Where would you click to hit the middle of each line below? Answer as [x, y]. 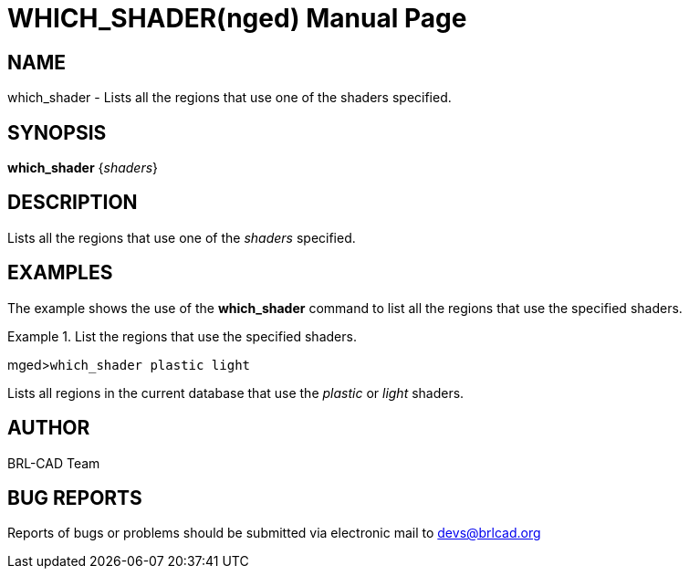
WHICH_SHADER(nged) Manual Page [237, 18]
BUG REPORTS [75, 497]
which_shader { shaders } [83, 168]
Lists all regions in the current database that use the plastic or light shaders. [236, 393]
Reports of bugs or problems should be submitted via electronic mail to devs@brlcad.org [274, 533]
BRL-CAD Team [54, 463]
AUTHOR [49, 428]
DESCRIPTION [73, 203]
